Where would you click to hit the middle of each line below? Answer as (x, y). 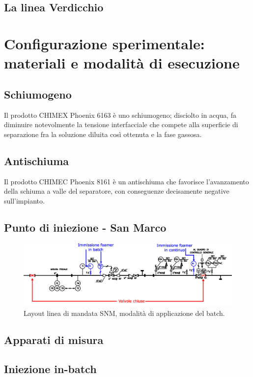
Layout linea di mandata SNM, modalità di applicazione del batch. (124, 313)
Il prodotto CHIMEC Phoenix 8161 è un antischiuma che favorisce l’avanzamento (126, 181)
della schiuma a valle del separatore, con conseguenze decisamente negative (117, 191)
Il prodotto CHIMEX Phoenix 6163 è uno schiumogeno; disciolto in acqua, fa (120, 115)
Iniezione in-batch (50, 368)
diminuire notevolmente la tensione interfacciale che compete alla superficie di (121, 124)
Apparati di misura (54, 340)
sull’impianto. (24, 200)
